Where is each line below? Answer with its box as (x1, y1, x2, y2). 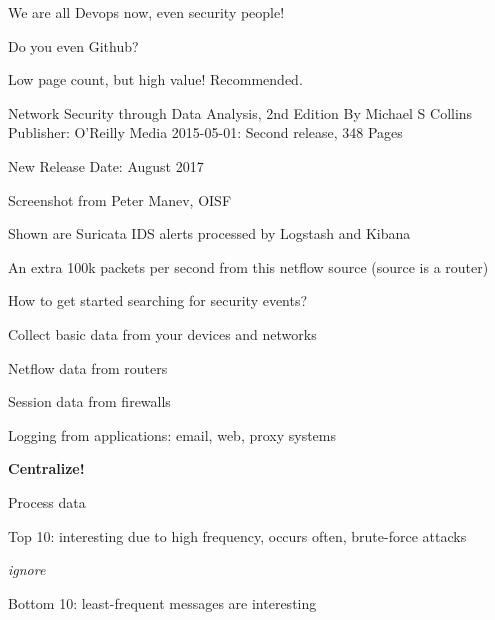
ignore (8, 559, 46, 580)
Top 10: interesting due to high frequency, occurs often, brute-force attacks (8, 525, 467, 546)
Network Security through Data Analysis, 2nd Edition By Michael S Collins (8, 102, 473, 123)
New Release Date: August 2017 (8, 155, 204, 176)
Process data (8, 491, 86, 512)
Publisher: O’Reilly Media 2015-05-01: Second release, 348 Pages (8, 122, 403, 143)
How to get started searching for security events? (8, 290, 308, 311)
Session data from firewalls (8, 391, 171, 412)
